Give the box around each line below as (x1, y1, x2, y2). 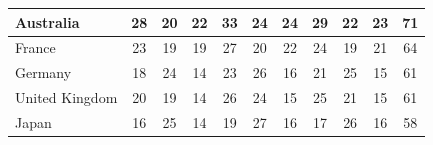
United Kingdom (15, 87, 118, 108)
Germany (15, 62, 72, 83)
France (15, 37, 56, 58)
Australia (15, 11, 80, 32)
